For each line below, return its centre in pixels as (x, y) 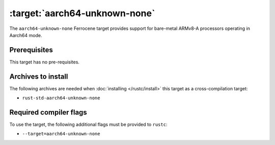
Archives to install (39, 76)
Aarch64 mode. (26, 35)
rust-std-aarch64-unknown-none (61, 98)
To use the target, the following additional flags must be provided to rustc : (88, 125)
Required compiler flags (48, 112)
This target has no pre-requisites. (45, 62)
